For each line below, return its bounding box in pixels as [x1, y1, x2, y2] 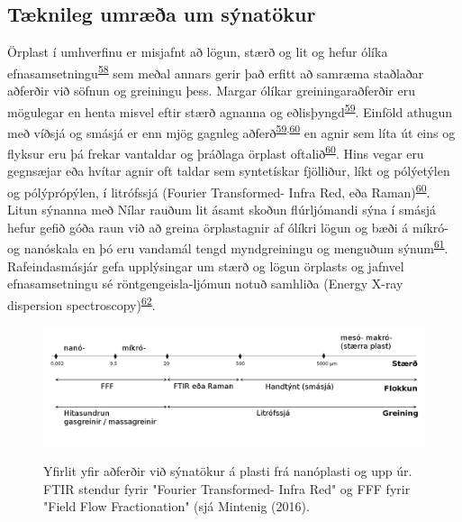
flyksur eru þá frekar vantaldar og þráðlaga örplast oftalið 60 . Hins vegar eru [7, 142, 424, 162]
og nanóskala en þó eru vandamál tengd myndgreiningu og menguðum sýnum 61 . [7, 236, 448, 258]
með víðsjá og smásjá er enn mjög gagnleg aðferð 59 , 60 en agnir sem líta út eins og [7, 120, 456, 142]
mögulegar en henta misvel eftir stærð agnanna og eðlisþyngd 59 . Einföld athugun [7, 99, 453, 121]
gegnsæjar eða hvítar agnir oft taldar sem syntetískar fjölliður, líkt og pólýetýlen [7, 161, 450, 180]
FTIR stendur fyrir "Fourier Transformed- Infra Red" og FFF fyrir [43, 479, 411, 498]
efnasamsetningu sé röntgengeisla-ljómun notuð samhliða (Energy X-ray [7, 274, 403, 293]
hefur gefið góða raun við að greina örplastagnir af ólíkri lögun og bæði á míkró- [7, 217, 449, 236]
